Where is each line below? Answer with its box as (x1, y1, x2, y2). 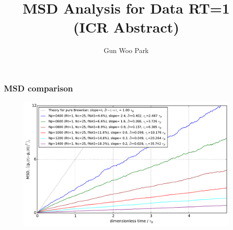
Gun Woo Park (103, 45, 149, 55)
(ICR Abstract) (73, 17, 180, 37)
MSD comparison (4, 82, 73, 94)
